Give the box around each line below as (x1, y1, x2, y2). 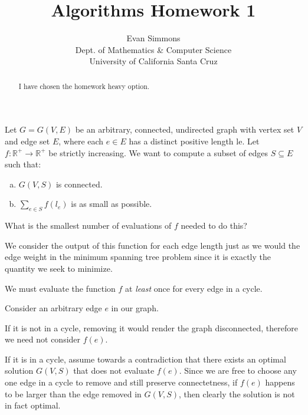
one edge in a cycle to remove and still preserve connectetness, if (5, 376, 238, 388)
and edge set (5, 134, 50, 147)
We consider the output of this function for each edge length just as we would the (5, 239, 300, 251)
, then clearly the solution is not (179, 387, 295, 400)
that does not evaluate (73, 364, 155, 377)
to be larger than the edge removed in (5, 387, 142, 400)
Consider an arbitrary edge (5, 302, 102, 314)
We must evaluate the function (5, 282, 116, 294)
